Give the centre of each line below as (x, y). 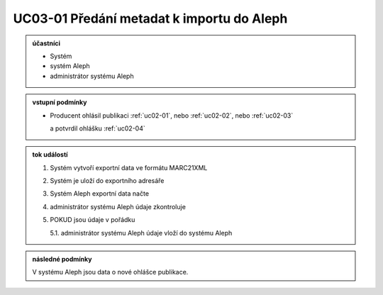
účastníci (46, 43)
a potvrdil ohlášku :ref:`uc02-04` (98, 128)
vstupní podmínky (60, 102)
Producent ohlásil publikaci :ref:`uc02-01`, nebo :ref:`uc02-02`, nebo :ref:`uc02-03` (172, 115)
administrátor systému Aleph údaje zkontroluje (118, 206)
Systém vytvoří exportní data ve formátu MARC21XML (129, 167)
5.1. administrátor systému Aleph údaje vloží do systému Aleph (141, 233)
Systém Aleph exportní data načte (99, 194)
